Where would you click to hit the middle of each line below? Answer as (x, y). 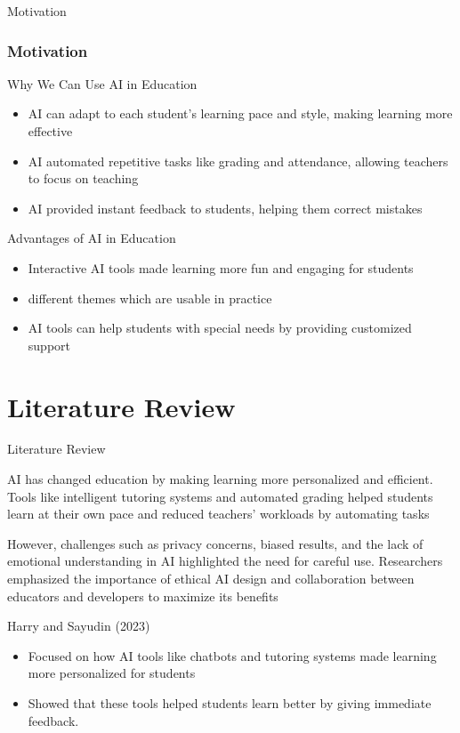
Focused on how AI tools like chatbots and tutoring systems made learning (232, 655)
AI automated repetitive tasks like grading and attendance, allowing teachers (238, 161)
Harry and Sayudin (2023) (79, 626)
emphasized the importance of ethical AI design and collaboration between (211, 579)
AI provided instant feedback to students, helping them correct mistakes (225, 208)
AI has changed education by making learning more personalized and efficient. (220, 479)
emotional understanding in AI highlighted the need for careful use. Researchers (225, 561)
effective (50, 131)
